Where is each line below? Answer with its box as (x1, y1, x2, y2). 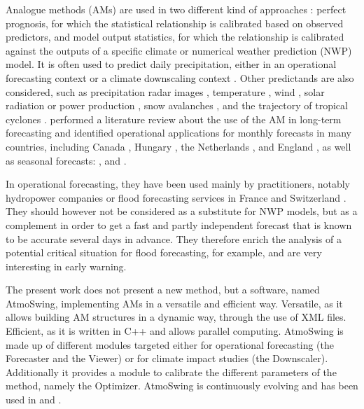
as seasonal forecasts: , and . (6, 153, 127, 167)
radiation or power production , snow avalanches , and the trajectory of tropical (6, 98, 348, 113)
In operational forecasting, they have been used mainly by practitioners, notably (6, 176, 350, 191)
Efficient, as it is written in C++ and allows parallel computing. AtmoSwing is (6, 324, 344, 338)
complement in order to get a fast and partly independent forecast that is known (6, 217, 352, 232)
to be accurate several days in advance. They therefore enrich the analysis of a (6, 231, 342, 246)
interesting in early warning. (6, 258, 127, 273)
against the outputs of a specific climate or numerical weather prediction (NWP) (6, 43, 352, 57)
